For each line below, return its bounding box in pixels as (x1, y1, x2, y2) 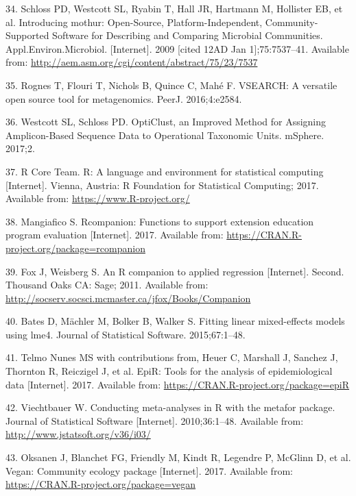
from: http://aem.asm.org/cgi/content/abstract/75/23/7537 (5, 55, 258, 69)
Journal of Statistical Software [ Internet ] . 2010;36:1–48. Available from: (5, 413, 304, 427)
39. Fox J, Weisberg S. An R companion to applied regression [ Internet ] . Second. (5, 264, 344, 278)
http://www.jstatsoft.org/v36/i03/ (5, 427, 151, 441)
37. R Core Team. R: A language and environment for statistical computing (5, 164, 324, 178)
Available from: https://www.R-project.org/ (5, 191, 190, 206)
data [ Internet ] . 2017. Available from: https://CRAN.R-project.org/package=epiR (5, 377, 350, 391)
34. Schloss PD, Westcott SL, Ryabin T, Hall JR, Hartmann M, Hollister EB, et (5, 1, 343, 15)
